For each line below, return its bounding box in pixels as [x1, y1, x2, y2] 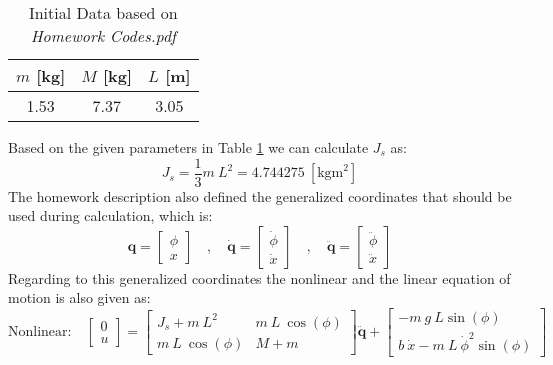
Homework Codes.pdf [30, 24, 177, 47]
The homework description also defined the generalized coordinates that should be [8, 185, 512, 206]
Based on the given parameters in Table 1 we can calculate [8, 137, 369, 157]
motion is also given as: [8, 287, 151, 308]
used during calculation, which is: [8, 205, 213, 226]
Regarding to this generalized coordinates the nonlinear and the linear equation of [8, 267, 511, 288]
